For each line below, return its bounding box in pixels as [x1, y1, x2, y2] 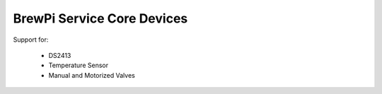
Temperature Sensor [48, 61, 109, 70]
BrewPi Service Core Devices [13, 11, 188, 26]
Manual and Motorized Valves [48, 71, 136, 79]
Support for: [13, 35, 49, 44]
